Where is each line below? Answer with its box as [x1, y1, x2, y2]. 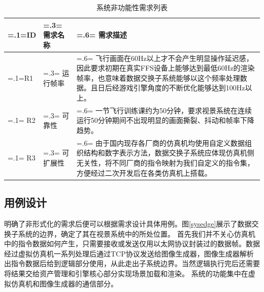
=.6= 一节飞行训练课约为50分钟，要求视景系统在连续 [76, 105, 252, 115]
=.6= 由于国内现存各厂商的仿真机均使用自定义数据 [76, 137, 245, 148]
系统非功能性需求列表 [96, 2, 168, 12]
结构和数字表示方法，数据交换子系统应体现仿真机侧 [83, 147, 254, 158]
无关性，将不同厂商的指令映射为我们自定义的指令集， [76, 157, 254, 168]
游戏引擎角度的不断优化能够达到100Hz [119, 82, 245, 93]
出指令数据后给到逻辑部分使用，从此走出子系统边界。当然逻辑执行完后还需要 [4, 258, 260, 269]
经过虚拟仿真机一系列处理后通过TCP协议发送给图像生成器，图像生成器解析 [4, 248, 254, 258]
